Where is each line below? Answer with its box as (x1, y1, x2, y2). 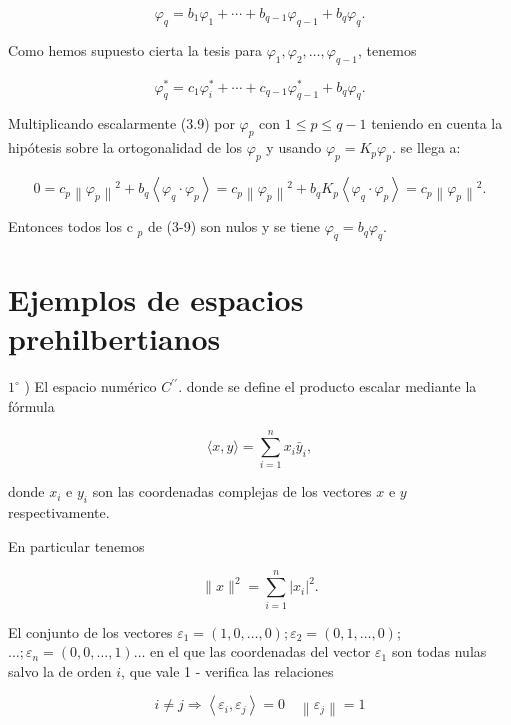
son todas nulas (391, 641, 487, 662)
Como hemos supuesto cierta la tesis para (8, 39, 262, 60)
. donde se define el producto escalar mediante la (178, 376, 477, 397)
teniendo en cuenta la (371, 113, 503, 134)
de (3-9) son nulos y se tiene (147, 216, 320, 237)
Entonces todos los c (8, 216, 133, 237)
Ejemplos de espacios (8, 279, 304, 320)
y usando (266, 137, 322, 158)
